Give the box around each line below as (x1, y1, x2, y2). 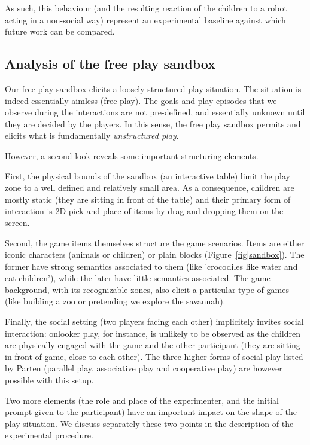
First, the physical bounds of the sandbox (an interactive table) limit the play (5, 169, 291, 182)
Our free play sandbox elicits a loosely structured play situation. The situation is (5, 82, 302, 95)
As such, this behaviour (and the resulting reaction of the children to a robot (5, 2, 287, 14)
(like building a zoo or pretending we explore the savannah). (5, 295, 226, 307)
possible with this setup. (5, 374, 94, 386)
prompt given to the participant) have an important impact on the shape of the (5, 406, 297, 418)
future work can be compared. (5, 25, 115, 38)
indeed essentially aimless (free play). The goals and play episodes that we (5, 94, 277, 106)
